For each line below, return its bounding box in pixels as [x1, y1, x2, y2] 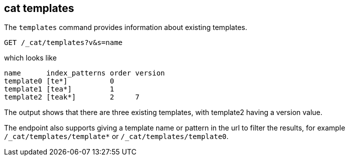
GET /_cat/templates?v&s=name [4, 38, 123, 47]
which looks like [4, 53, 57, 62]
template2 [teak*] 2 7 [4, 93, 140, 101]
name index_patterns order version [4, 69, 165, 77]
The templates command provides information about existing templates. [4, 23, 248, 32]
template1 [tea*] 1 [4, 85, 114, 93]
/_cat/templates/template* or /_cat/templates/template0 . [4, 132, 229, 141]
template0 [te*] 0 [4, 77, 114, 85]
